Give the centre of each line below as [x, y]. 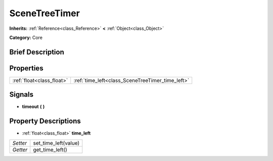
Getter [20, 149]
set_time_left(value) [56, 143]
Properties [26, 68]
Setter [20, 143]
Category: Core [26, 37]
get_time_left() [50, 149]
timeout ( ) [33, 107]
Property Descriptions [45, 121]
